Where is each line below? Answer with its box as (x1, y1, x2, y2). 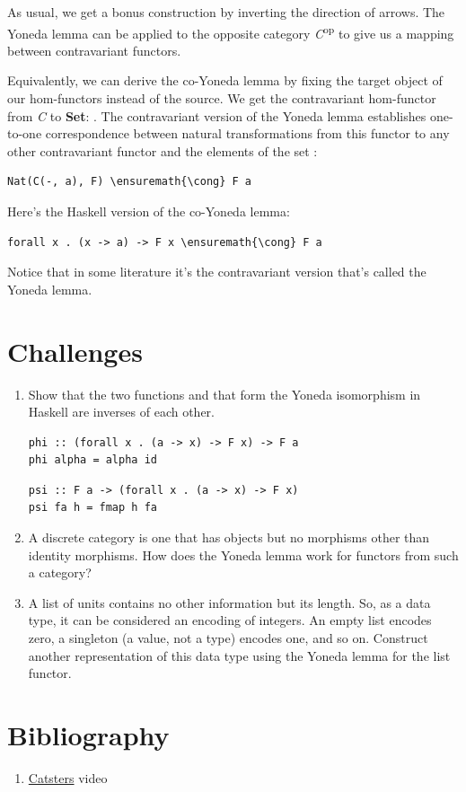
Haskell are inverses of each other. (28, 402, 215, 421)
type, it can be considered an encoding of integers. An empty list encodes (28, 611, 432, 629)
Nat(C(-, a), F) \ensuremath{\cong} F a (7, 175, 252, 189)
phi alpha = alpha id (28, 453, 157, 467)
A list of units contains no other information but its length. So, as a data (28, 593, 431, 612)
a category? (28, 563, 92, 582)
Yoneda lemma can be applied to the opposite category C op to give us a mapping (7, 21, 454, 42)
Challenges (7, 332, 143, 369)
